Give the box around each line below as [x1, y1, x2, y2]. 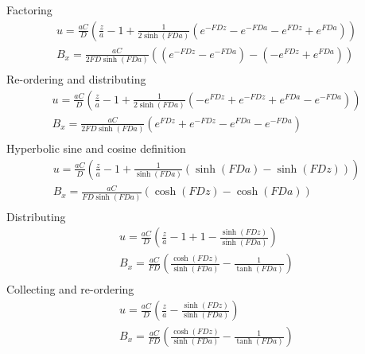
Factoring [6, 2, 52, 18]
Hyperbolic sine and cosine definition [6, 140, 186, 157]
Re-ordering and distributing [6, 71, 146, 88]
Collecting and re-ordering [6, 281, 134, 298]
